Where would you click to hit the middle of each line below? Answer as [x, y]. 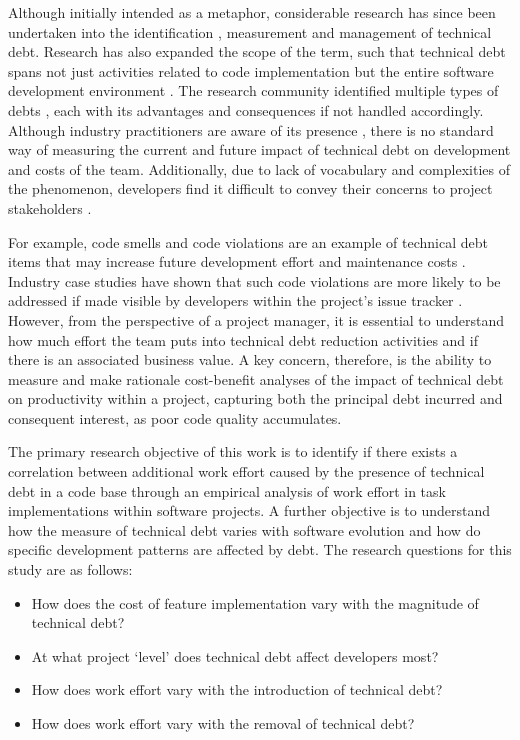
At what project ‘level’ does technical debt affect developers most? [235, 655]
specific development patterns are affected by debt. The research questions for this [260, 549]
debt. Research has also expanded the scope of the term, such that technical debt [257, 51]
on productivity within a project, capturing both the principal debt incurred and [255, 398]
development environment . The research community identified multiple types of [253, 90]
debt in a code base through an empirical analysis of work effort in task [227, 490]
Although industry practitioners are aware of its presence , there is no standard [251, 129]
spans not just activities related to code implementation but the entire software [251, 70]
